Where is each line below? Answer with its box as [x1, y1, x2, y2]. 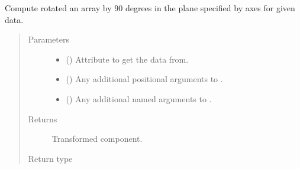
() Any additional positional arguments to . [66, 73, 223, 85]
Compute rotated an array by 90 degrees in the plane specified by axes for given [5, 2, 295, 14]
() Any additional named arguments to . [66, 92, 212, 105]
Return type [28, 152, 73, 164]
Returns [28, 112, 57, 125]
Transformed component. [51, 132, 143, 145]
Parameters [28, 33, 69, 45]
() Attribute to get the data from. [66, 53, 189, 65]
